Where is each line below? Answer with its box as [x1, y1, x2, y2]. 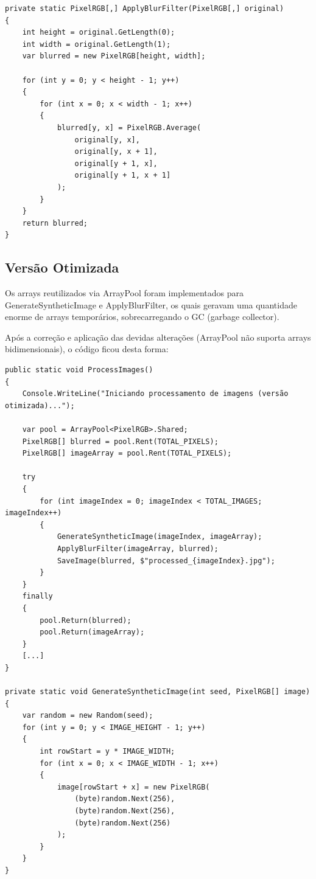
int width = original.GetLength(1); [22, 40, 171, 49]
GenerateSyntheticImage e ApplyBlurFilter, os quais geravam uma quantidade [5, 298, 297, 311]
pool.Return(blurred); [40, 616, 132, 625]
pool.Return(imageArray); [40, 628, 145, 637]
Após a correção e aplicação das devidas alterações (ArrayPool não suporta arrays [5, 330, 311, 343]
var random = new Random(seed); [22, 711, 153, 720]
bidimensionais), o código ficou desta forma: [5, 342, 169, 355]
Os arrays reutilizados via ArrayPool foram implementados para [5, 287, 244, 299]
